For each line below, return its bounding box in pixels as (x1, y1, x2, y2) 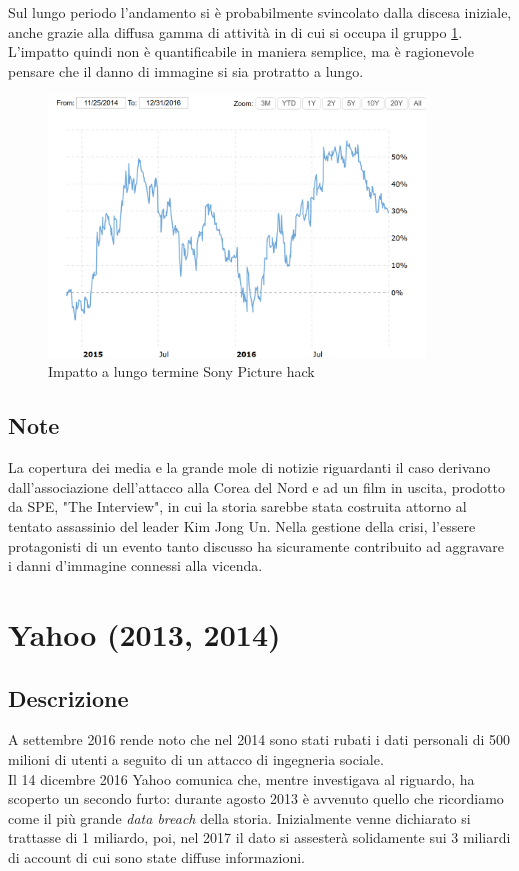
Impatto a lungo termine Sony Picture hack (48, 361, 315, 382)
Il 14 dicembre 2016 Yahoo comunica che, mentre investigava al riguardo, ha (8, 768, 475, 789)
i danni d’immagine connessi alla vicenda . (8, 555, 263, 576)
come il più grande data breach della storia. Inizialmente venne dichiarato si (8, 807, 471, 828)
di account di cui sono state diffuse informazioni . (8, 846, 306, 867)
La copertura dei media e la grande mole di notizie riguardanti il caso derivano (8, 457, 491, 478)
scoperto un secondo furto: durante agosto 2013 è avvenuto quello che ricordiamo (8, 788, 504, 809)
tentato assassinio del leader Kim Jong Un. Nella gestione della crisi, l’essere (8, 515, 476, 536)
